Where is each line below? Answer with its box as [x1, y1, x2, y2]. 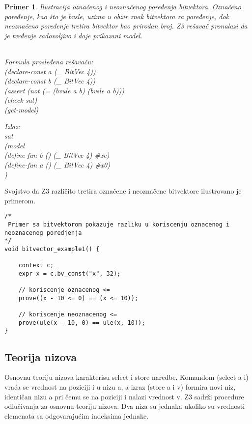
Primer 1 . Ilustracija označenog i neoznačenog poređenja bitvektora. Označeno [4, 1, 241, 11]
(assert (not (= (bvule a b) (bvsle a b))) [4, 85, 124, 95]
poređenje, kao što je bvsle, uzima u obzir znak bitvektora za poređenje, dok [4, 11, 229, 21]
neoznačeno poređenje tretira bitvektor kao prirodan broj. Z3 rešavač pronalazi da [4, 21, 248, 31]
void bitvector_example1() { [4, 245, 100, 253]
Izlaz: [4, 121, 20, 131]
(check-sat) [4, 95, 37, 105]
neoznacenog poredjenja [4, 229, 82, 236]
